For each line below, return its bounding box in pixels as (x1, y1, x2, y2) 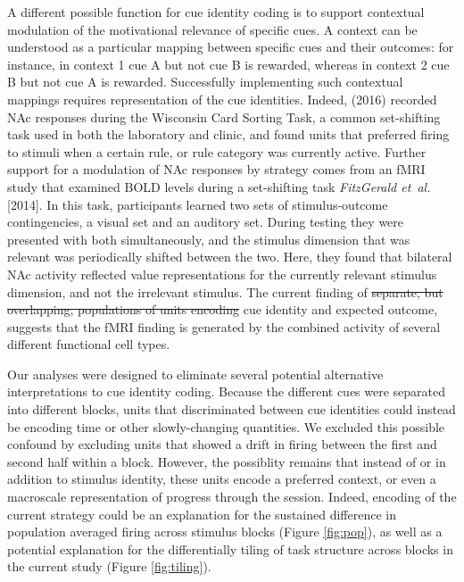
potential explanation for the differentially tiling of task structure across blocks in (7, 539, 453, 558)
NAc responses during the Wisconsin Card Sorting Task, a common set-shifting (7, 107, 441, 126)
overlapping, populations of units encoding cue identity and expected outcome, (7, 300, 438, 319)
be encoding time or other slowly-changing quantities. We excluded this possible (7, 417, 445, 436)
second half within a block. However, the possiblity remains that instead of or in (7, 452, 446, 470)
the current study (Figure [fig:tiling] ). (7, 557, 211, 576)
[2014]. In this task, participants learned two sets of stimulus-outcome (7, 195, 388, 213)
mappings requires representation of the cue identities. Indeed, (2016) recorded (7, 89, 437, 108)
